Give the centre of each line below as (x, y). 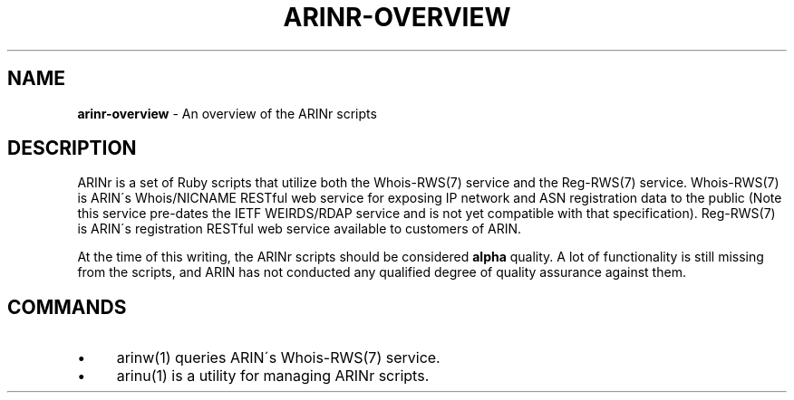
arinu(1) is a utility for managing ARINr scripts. (273, 376)
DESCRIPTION (72, 148)
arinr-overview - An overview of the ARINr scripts (227, 113)
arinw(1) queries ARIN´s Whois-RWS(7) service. (278, 358)
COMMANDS (67, 307)
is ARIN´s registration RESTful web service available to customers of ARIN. (300, 229)
